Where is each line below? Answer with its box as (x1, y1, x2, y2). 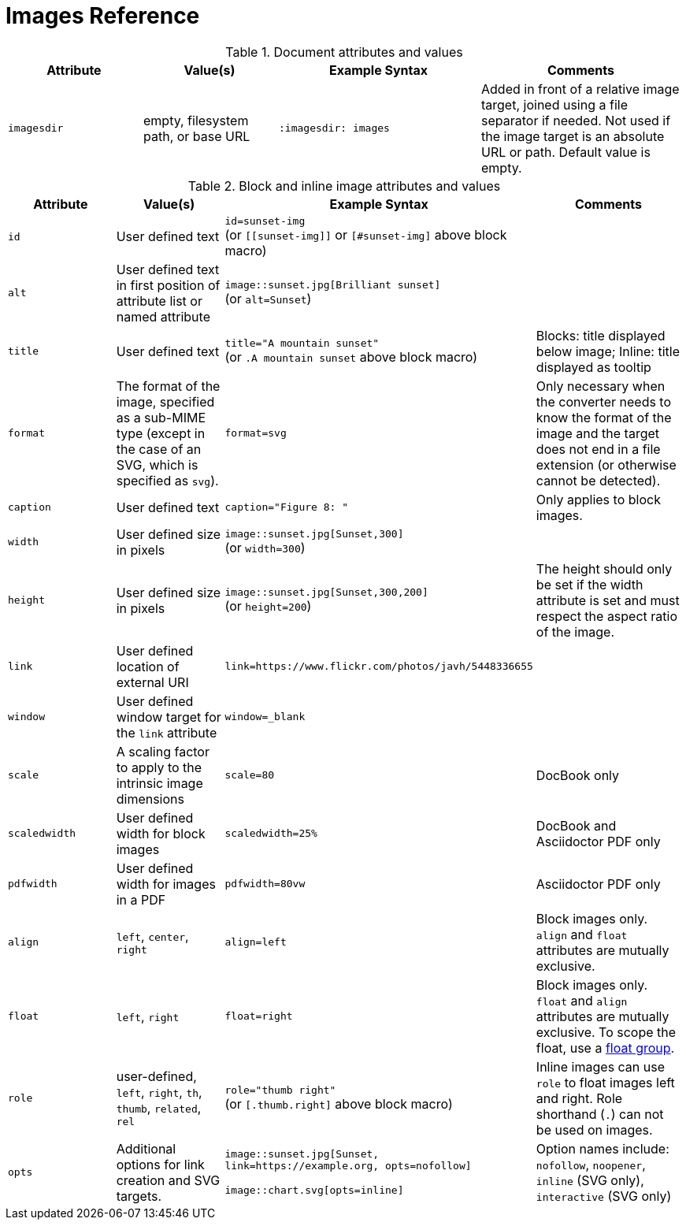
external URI (116, 674, 189, 690)
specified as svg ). (116, 472, 219, 489)
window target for (116, 708, 221, 725)
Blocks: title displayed (536, 327, 666, 344)
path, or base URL (143, 128, 250, 144)
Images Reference (6, 2, 200, 29)
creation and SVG (116, 1172, 221, 1188)
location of (116, 658, 180, 674)
